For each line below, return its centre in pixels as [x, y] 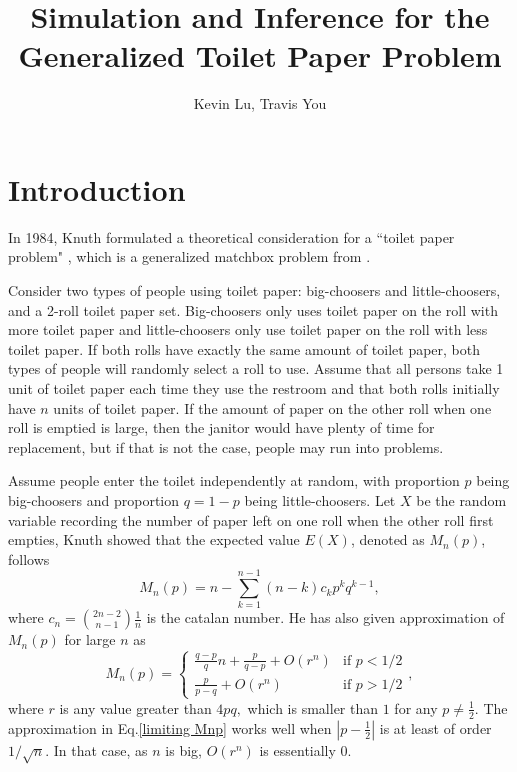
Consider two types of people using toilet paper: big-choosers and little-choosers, [254, 290]
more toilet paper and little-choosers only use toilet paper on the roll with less [248, 329]
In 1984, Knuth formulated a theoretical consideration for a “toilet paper [231, 236]
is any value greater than [135, 707]
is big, [183, 749]
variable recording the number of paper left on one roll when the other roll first [251, 519]
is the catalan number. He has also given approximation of [325, 617]
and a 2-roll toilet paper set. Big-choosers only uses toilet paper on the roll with [253, 309]
